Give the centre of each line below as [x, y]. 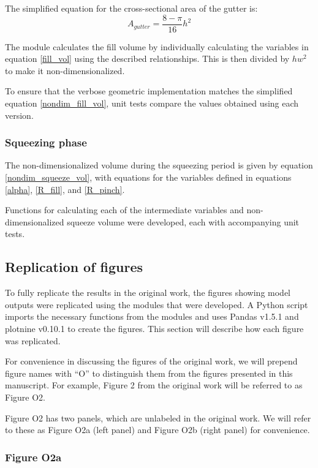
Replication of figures [74, 267]
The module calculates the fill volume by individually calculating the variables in [157, 46]
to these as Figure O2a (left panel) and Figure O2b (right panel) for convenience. [157, 430]
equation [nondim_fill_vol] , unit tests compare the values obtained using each [152, 103]
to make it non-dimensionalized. [65, 70]
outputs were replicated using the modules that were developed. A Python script [157, 304]
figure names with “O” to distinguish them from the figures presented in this [149, 373]
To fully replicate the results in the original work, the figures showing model [148, 292]
